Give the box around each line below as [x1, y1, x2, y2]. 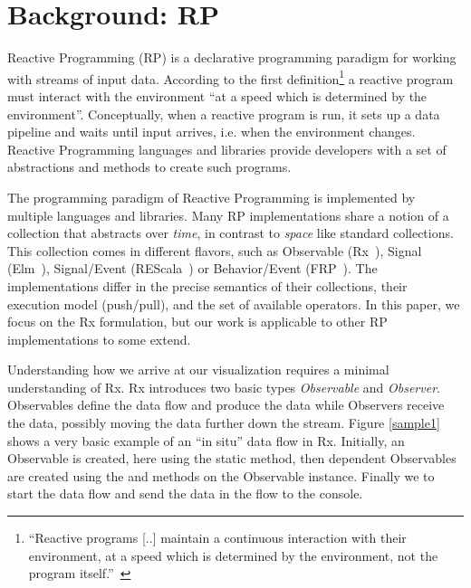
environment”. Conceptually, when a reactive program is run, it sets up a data [7, 104, 440, 123]
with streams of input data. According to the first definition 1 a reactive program [7, 66, 454, 88]
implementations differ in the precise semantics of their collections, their [7, 276, 408, 295]
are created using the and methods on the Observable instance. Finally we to [7, 466, 435, 485]
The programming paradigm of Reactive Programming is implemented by [7, 187, 416, 206]
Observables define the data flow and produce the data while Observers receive [7, 395, 445, 414]
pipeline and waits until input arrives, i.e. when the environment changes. [7, 122, 416, 141]
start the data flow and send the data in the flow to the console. [7, 484, 363, 503]
